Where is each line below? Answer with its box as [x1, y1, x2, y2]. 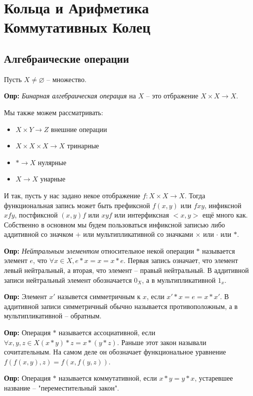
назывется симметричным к [57, 291, 141, 302]
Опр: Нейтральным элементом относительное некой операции [4, 245, 194, 256]
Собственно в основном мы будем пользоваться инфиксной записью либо [4, 219, 225, 229]
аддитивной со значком [4, 229, 74, 239]
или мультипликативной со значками [83, 229, 193, 239]
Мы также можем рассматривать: [4, 107, 103, 117]
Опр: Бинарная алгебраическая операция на [4, 90, 136, 101]
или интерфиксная [114, 210, 169, 220]
